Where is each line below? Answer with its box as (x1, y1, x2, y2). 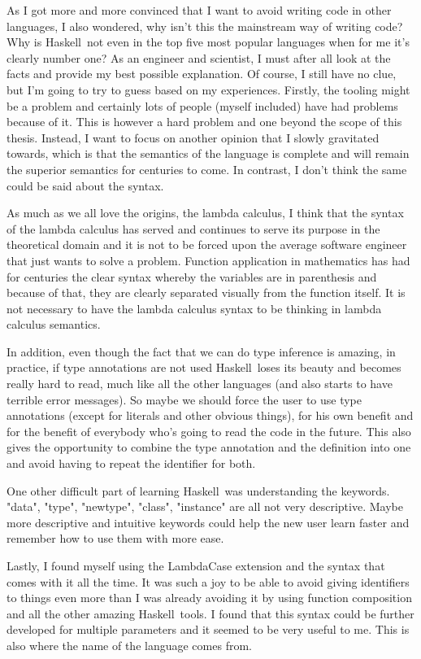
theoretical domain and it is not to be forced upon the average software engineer (7, 236, 407, 253)
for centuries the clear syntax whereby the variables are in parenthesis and (7, 268, 377, 285)
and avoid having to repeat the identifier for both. (7, 455, 256, 472)
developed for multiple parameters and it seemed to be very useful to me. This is (7, 621, 410, 638)
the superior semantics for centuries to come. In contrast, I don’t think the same (7, 160, 407, 177)
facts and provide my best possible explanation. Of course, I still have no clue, (7, 65, 397, 82)
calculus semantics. (7, 316, 101, 333)
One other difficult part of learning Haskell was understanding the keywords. (7, 482, 390, 499)
